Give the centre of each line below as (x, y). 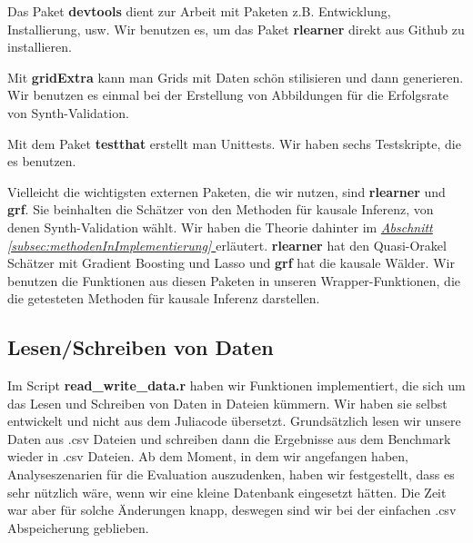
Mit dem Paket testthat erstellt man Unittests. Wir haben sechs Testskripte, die (234, 143)
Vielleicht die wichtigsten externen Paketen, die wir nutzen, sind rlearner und (226, 191)
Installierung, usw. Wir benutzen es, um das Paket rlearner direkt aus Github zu (236, 29)
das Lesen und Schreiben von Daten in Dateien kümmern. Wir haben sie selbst (227, 403)
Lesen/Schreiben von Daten (141, 347)
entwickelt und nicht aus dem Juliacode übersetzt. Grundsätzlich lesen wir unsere (234, 421)
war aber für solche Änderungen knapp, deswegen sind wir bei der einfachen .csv (232, 510)
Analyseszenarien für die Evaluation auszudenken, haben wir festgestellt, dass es (231, 474)
